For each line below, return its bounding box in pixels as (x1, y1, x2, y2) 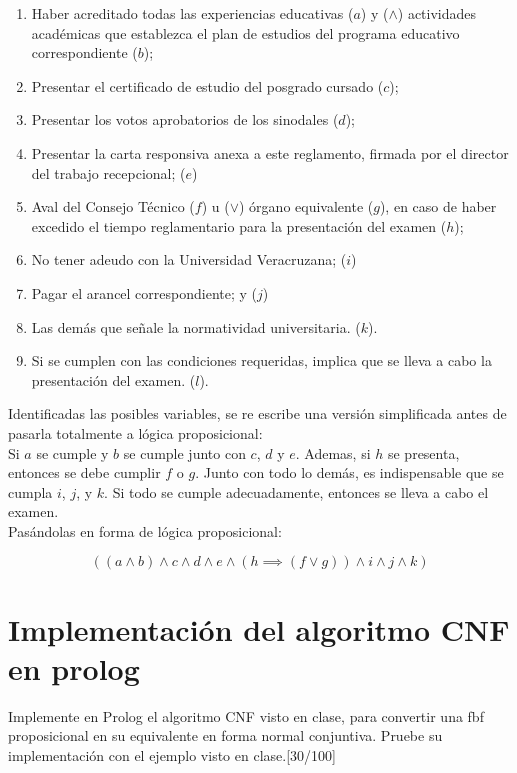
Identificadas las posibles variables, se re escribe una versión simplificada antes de (8, 403, 507, 424)
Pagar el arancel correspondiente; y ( (31, 282, 257, 303)
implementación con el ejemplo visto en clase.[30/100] (8, 744, 336, 765)
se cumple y (36, 442, 109, 463)
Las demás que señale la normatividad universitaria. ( (31, 316, 361, 337)
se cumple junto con (123, 442, 246, 463)
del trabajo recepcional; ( (31, 162, 186, 183)
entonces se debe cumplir (8, 462, 161, 483)
